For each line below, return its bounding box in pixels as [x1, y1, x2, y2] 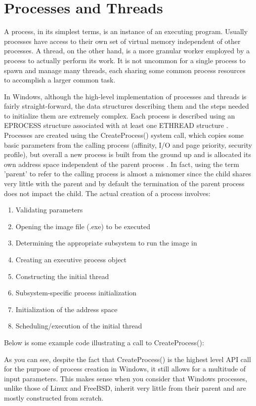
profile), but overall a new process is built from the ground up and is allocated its [4, 149, 251, 160]
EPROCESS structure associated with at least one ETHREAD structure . [4, 120, 228, 130]
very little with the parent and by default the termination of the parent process [4, 178, 245, 189]
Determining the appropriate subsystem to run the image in [15, 238, 197, 248]
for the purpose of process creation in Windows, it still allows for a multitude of [4, 364, 246, 374]
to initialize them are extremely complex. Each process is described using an [4, 110, 235, 121]
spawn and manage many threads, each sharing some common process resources [4, 65, 246, 75]
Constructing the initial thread [15, 271, 109, 281]
